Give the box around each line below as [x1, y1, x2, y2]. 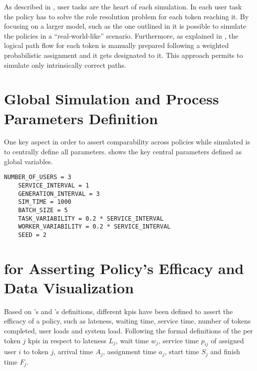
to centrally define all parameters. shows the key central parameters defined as [4, 146, 242, 157]
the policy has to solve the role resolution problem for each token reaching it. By [4, 11, 249, 21]
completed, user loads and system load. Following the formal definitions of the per [4, 325, 253, 335]
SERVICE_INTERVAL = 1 [18, 182, 89, 189]
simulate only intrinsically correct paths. [4, 59, 126, 70]
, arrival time [53, 346, 93, 357]
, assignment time [103, 346, 156, 357]
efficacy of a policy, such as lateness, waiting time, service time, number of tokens [4, 316, 251, 326]
